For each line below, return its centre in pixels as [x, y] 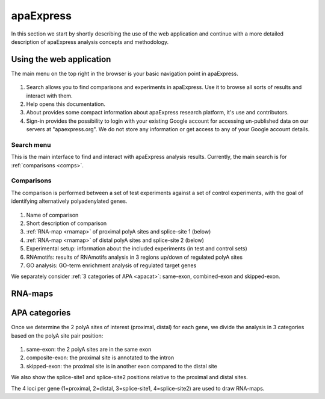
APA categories [41, 313]
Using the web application [61, 59]
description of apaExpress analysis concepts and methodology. [90, 42]
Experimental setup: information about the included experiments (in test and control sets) [137, 249]
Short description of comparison [67, 223]
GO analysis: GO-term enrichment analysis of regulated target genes [111, 265]
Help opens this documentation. [66, 104]
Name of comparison [52, 215]
